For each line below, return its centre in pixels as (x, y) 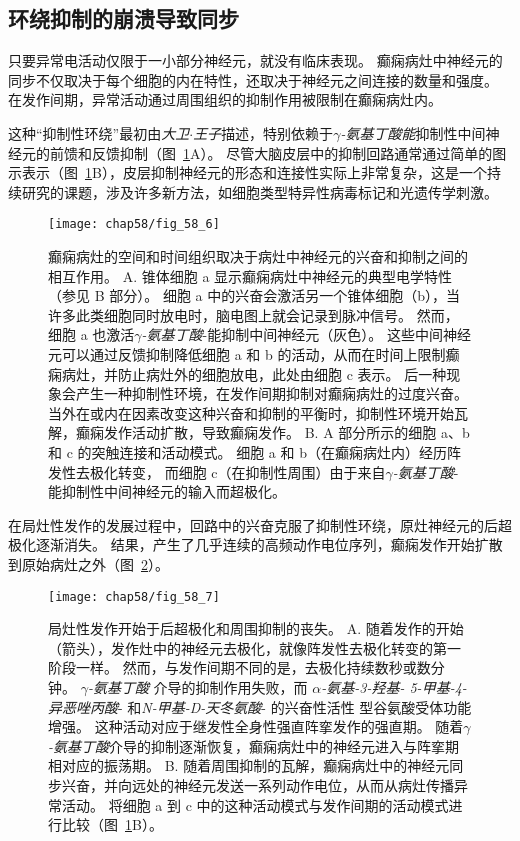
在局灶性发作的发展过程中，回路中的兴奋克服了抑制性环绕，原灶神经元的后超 (260, 524)
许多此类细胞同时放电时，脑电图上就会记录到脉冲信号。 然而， (253, 314)
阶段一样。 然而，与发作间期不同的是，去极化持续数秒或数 (239, 667)
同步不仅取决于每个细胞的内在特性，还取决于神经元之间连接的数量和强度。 (253, 79)
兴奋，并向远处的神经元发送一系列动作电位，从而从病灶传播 (257, 784)
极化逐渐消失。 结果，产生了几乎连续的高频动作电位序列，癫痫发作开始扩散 (255, 544)
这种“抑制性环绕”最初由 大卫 (99, 132)
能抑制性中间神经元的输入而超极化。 (167, 491)
